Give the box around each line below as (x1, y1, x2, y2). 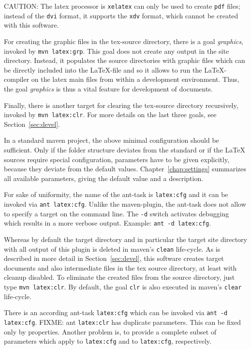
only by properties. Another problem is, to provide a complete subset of (4, 326, 217, 336)
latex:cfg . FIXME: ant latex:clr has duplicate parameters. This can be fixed (4, 317, 241, 327)
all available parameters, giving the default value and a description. (4, 173, 204, 183)
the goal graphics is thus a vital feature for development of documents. (4, 83, 213, 93)
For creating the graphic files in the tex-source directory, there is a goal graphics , (4, 36, 243, 46)
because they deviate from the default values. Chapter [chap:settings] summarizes (4, 164, 247, 174)
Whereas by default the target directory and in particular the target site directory (4, 234, 247, 244)
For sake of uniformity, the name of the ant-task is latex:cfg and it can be (4, 189, 228, 199)
